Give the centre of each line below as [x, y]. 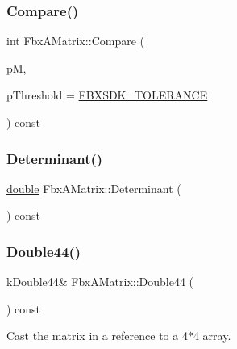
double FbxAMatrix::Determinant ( [94, 188]
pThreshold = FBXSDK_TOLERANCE [107, 95]
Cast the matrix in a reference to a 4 [97, 336]
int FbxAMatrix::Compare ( [76, 41]
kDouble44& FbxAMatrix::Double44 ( [100, 282]
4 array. [212, 336]
